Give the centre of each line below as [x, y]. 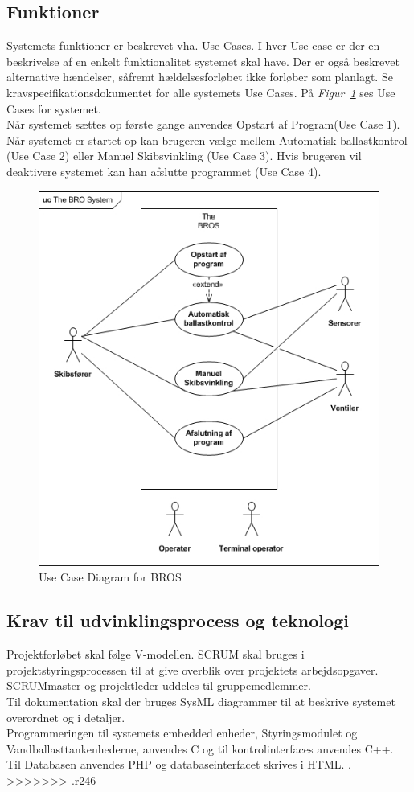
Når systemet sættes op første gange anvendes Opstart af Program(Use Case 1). [203, 124]
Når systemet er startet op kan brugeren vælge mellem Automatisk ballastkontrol [207, 140]
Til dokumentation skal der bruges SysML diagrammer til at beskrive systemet [201, 702]
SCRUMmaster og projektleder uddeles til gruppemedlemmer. [159, 685]
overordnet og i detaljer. [66, 717]
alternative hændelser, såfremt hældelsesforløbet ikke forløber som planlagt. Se [200, 77]
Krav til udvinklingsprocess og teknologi [178, 620]
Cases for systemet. [54, 108]
